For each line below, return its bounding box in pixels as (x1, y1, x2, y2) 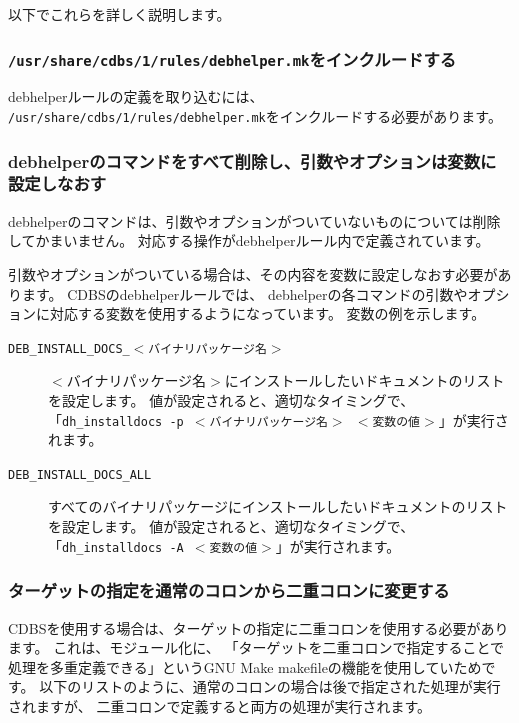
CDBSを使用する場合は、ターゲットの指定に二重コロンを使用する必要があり (8, 617, 509, 638)
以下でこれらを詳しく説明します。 (8, 4, 231, 24)
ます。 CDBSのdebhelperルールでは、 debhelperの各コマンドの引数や (21, 283, 468, 304)
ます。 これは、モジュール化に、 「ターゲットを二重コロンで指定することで (8, 637, 505, 658)
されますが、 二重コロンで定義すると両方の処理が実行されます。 (8, 695, 431, 716)
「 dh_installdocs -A (48, 535, 184, 556)
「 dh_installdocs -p (48, 409, 184, 430)
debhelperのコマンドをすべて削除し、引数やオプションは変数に (8, 148, 497, 173)
